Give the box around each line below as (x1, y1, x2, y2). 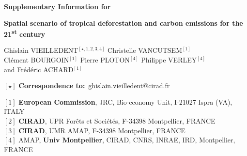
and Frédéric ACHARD (4, 64, 74, 74)
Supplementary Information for (4, 1, 111, 11)
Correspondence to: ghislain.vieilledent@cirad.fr (18, 80, 170, 91)
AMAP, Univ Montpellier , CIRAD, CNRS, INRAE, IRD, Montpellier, (18, 135, 235, 145)
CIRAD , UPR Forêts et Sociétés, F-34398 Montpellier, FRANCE (18, 116, 216, 125)
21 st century (4, 28, 46, 39)
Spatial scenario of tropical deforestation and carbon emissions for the (4, 17, 243, 28)
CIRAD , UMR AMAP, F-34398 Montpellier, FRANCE (18, 125, 185, 135)
